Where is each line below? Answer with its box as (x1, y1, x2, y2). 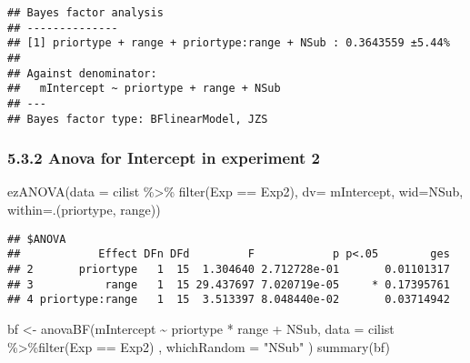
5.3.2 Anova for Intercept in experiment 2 (7, 146, 320, 169)
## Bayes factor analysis (7, 6, 164, 19)
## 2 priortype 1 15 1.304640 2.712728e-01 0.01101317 (7, 262, 450, 276)
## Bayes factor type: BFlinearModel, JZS (7, 112, 268, 126)
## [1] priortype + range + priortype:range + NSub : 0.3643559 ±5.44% (7, 36, 450, 50)
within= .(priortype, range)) (7, 200, 161, 219)
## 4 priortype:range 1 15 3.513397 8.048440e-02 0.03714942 (7, 293, 450, 307)
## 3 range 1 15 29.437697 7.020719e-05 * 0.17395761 (7, 277, 450, 291)
